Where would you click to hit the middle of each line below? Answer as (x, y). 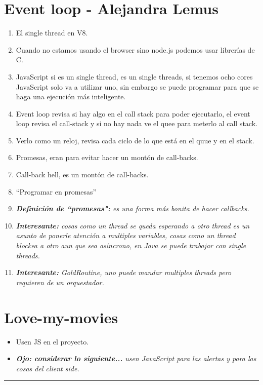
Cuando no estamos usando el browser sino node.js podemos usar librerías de (135, 49)
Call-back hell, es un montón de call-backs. (82, 175)
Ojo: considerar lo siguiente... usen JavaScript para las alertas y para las (136, 358)
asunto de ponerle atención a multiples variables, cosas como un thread (126, 235)
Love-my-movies (61, 317)
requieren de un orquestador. (60, 282)
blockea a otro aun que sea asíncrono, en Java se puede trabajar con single (131, 245)
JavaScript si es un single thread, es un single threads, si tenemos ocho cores (134, 76)
